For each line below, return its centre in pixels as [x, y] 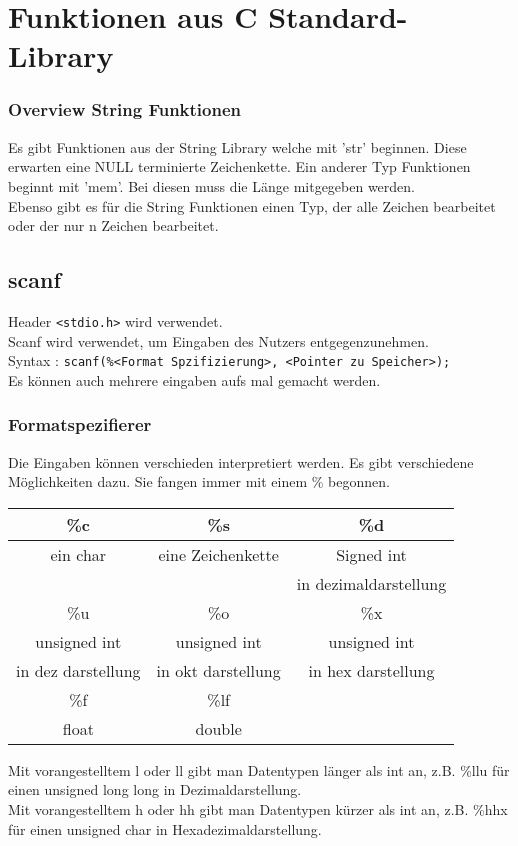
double [218, 728]
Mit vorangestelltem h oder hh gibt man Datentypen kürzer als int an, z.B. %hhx [258, 809]
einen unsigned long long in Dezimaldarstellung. [155, 789]
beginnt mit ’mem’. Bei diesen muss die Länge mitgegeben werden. [211, 185]
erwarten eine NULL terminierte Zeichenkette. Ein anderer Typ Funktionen [239, 166]
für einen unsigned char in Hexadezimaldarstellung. [165, 828]
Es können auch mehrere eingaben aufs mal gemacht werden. [194, 379]
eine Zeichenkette [218, 554]
